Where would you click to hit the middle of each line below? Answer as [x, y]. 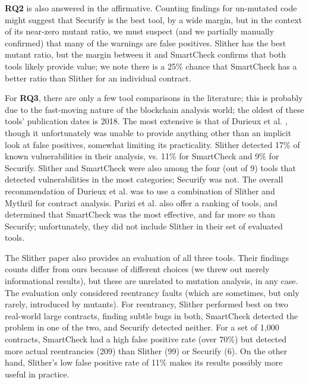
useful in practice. [37, 374]
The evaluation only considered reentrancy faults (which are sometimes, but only [152, 292]
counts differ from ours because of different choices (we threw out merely [137, 269]
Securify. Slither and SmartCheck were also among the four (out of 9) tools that [150, 167]
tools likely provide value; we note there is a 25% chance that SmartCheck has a [151, 66]
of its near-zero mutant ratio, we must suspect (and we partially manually [140, 31]
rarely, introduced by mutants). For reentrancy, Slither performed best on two [146, 304]
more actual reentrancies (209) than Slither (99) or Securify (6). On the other [146, 350]
